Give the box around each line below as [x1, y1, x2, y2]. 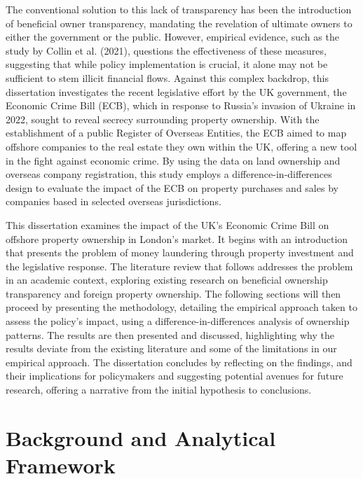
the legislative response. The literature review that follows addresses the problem [6, 258, 353, 273]
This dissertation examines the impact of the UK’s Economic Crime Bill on [6, 217, 329, 232]
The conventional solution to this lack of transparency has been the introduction [6, 2, 352, 16]
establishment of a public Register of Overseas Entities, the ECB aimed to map [6, 125, 347, 140]
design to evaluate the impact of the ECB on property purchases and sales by [6, 180, 338, 195]
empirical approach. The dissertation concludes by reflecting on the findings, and [6, 354, 352, 369]
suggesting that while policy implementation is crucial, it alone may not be [6, 57, 328, 71]
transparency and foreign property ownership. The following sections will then [6, 286, 341, 300]
